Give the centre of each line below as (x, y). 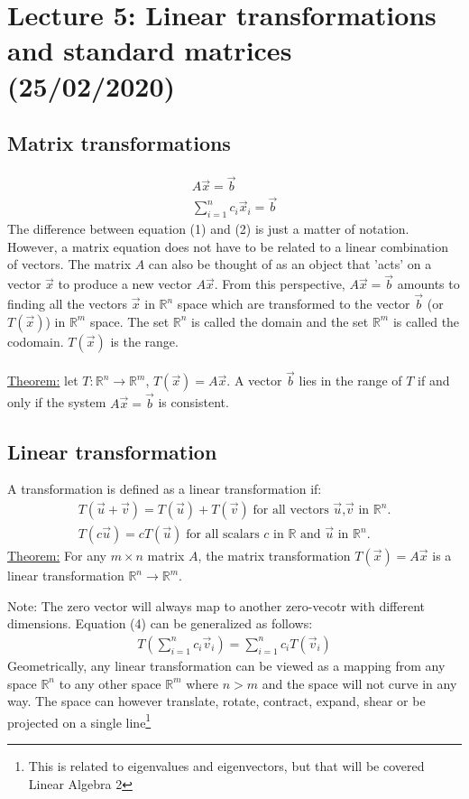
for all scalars (223, 535)
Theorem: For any (57, 556)
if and (434, 381)
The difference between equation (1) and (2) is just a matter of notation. (208, 229)
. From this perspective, (280, 284)
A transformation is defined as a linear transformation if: (165, 489)
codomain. (36, 341)
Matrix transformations (119, 143)
